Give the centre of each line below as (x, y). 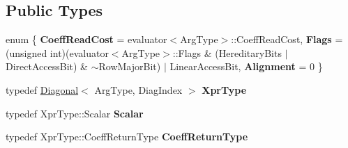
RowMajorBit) (130, 66)
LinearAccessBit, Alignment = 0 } (246, 66)
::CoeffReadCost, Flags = (287, 39)
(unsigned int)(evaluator (57, 52)
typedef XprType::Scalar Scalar (75, 113)
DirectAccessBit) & (47, 66)
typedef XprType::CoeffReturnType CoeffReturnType (127, 137)
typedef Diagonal (42, 89)
